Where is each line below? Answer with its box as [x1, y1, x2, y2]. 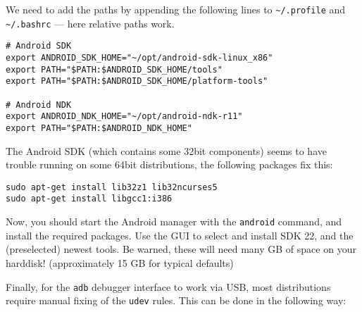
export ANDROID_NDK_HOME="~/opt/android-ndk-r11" [6, 111, 243, 122]
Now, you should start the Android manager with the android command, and [6, 214, 342, 229]
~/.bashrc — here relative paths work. [6, 15, 175, 30]
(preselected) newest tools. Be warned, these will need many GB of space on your [6, 242, 356, 256]
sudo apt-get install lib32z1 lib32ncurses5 [6, 182, 218, 192]
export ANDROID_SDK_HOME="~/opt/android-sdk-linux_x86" [6, 52, 273, 63]
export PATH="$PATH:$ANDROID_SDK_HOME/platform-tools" [6, 76, 268, 87]
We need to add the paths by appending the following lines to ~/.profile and [6, 2, 346, 16]
